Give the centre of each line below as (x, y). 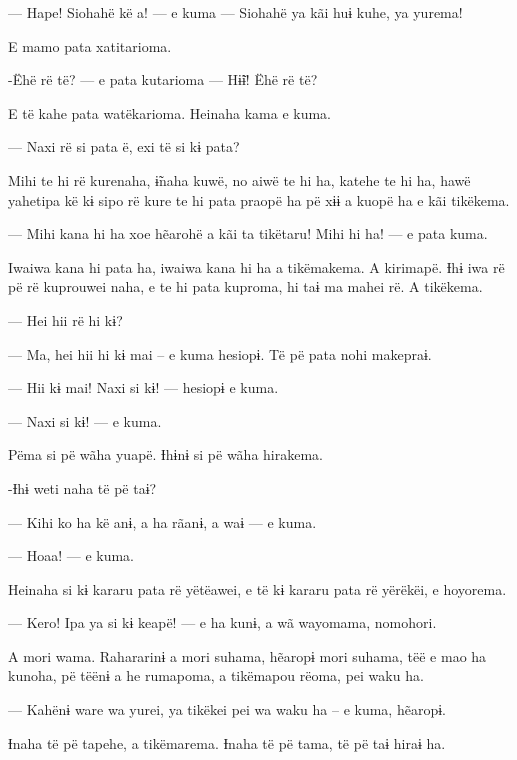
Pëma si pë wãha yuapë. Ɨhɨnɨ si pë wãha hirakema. (165, 454)
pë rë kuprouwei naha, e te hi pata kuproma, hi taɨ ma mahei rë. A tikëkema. (245, 286)
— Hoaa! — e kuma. (71, 555)
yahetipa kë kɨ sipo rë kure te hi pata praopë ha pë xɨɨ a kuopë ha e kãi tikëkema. (259, 199)
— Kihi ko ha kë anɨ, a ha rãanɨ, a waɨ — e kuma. (162, 521)
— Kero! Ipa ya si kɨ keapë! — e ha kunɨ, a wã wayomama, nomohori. (222, 622)
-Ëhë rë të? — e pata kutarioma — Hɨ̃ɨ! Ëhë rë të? (163, 79)
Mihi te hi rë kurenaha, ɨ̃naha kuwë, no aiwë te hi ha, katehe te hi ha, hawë (239, 179)
